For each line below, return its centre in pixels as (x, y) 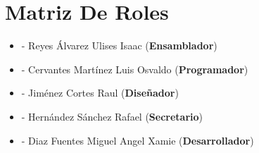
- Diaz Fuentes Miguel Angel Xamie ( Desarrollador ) (138, 140)
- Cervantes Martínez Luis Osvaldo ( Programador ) (135, 69)
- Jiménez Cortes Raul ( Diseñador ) (100, 93)
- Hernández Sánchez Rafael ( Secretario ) (112, 116)
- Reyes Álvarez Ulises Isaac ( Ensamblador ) (119, 45)
